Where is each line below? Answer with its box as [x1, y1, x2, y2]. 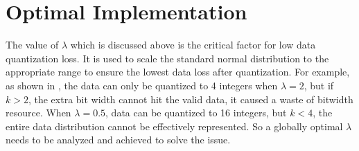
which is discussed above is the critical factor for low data [70, 37, 316, 52]
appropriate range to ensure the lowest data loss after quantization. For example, [6, 64, 350, 79]
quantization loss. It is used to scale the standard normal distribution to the [6, 51, 329, 65]
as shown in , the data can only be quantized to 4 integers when [6, 78, 278, 92]
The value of [6, 37, 59, 52]
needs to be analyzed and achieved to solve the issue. [6, 132, 231, 147]
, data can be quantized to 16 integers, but [105, 105, 287, 120]
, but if [304, 78, 334, 92]
